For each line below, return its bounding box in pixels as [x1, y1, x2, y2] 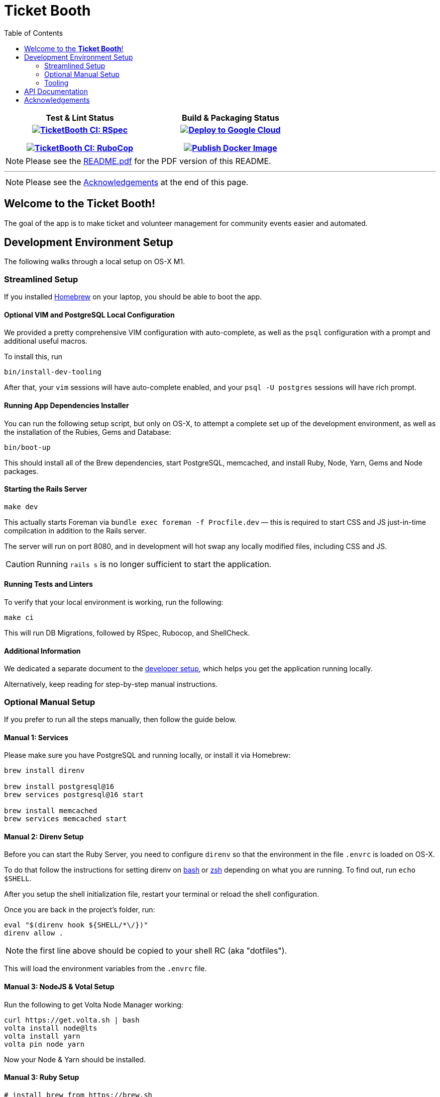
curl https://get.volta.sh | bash [4, 1015, 140, 1024]
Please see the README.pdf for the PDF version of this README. [26, 155, 271, 166]
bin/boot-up [4, 443, 51, 451]
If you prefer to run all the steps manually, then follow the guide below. [4, 715, 237, 724]
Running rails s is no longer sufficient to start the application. [37, 559, 272, 569]
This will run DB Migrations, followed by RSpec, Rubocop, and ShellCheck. [4, 629, 250, 638]
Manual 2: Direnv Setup [4, 832, 84, 841]
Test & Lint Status [46, 112, 114, 123]
